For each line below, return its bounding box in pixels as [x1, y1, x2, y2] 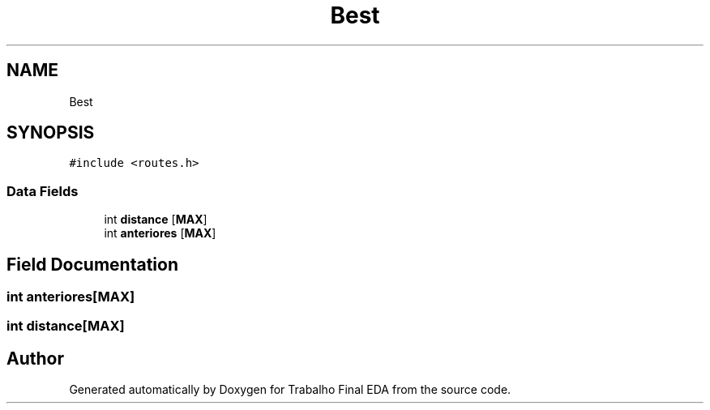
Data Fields [6, 182, 79, 199]
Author [6, 348, 64, 369]
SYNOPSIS [6, 122, 95, 143]
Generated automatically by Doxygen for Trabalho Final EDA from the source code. [69, 382, 511, 397]
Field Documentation [6, 254, 178, 275]
